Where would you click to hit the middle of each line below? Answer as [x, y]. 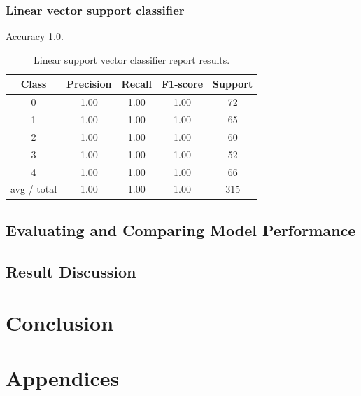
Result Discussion [71, 271]
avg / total [34, 189]
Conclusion [60, 323]
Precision [89, 84]
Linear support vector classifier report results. [132, 59]
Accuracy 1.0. [35, 36]
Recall [136, 84]
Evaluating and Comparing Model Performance [181, 230]
